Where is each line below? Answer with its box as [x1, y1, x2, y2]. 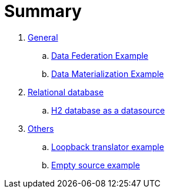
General [28, 32, 58, 42]
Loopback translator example [51, 141, 164, 152]
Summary [4, 1, 82, 21]
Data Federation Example [51, 50, 149, 61]
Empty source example [51, 159, 140, 170]
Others [28, 123, 54, 134]
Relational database [28, 86, 104, 97]
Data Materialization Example [51, 68, 164, 79]
